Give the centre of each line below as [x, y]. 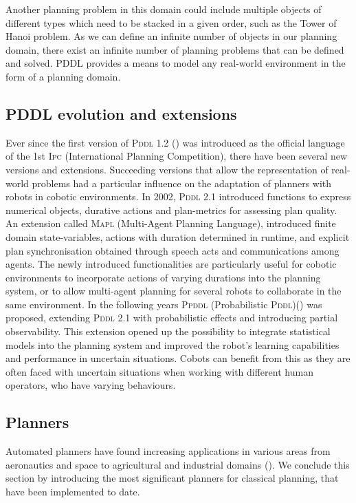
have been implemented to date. [73, 492]
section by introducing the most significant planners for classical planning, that [172, 478]
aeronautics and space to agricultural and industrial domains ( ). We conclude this [178, 464]
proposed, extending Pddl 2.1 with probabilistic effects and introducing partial [172, 318]
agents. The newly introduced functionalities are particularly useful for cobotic [171, 264]
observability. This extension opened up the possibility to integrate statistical [168, 331]
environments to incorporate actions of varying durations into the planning [163, 277]
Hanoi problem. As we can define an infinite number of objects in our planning [171, 36]
